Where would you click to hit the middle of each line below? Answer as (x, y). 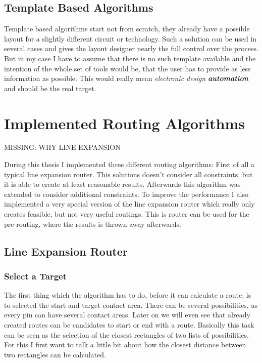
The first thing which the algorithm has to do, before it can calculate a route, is (128, 295)
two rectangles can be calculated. (55, 354)
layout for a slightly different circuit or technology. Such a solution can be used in (130, 38)
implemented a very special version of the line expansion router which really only (129, 204)
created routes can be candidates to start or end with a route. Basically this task (129, 325)
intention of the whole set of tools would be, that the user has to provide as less (127, 68)
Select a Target (36, 276)
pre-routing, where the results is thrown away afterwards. (93, 224)
